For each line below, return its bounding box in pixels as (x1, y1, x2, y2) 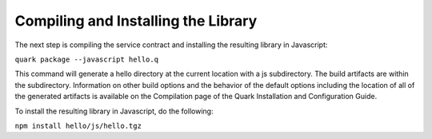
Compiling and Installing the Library (14, 12, 258, 30)
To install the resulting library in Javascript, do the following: (14, 106, 214, 116)
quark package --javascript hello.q (14, 54, 159, 64)
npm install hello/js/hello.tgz (14, 121, 142, 130)
